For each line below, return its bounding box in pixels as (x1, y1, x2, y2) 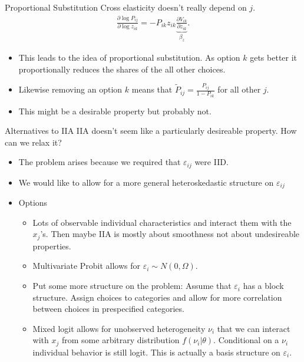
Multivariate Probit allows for (32, 259, 141, 272)
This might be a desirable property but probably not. (18, 104, 212, 117)
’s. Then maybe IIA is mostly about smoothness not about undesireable (40, 228, 300, 240)
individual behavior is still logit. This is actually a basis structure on (32, 345, 280, 358)
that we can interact (217, 322, 290, 334)
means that (131, 83, 173, 96)
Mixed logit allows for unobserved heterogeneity (32, 322, 206, 334)
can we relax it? (5, 136, 62, 148)
